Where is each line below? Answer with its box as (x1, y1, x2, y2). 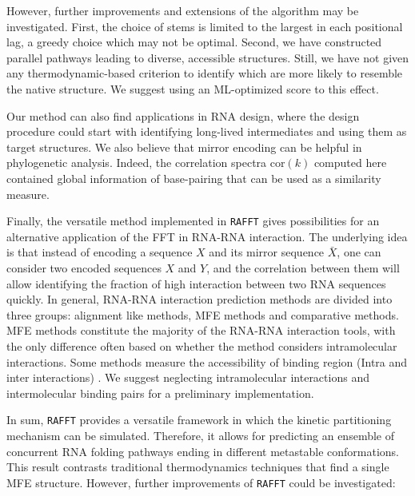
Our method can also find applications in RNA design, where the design (6, 107, 360, 124)
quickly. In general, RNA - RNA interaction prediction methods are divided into (6, 291, 393, 308)
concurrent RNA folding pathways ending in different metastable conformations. (6, 442, 400, 459)
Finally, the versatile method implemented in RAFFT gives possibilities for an (6, 212, 380, 229)
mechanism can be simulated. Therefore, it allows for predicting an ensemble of (6, 427, 394, 443)
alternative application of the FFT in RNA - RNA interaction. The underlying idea (6, 228, 408, 244)
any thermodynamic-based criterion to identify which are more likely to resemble (6, 65, 403, 81)
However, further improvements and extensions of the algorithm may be (6, 2, 359, 18)
